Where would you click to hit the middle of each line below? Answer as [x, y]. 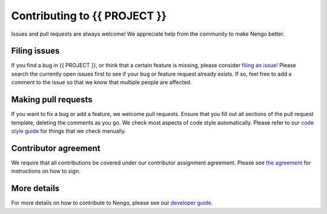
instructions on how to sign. [46, 171]
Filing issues [35, 51]
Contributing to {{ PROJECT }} [89, 16]
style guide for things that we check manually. [69, 131]
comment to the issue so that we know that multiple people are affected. [101, 82]
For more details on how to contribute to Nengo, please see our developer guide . [112, 203]
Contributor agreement [56, 148]
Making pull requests [52, 100]
